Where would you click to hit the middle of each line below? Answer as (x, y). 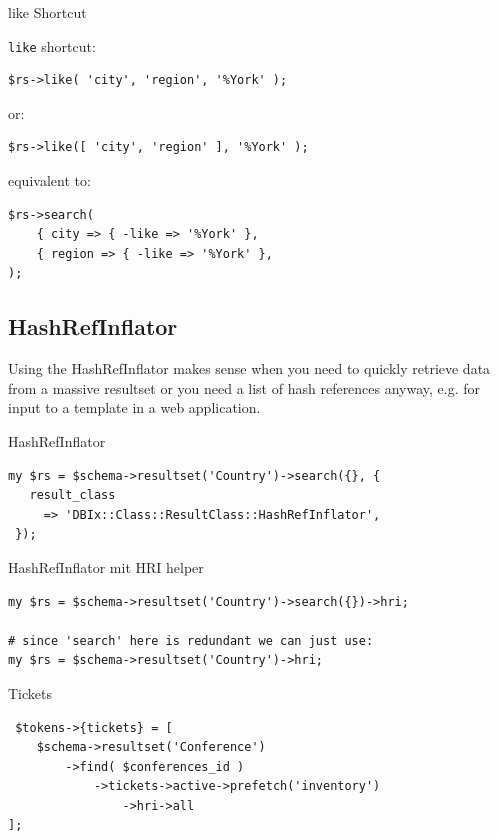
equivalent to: (49, 180)
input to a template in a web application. (134, 407)
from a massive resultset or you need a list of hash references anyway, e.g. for (244, 387)
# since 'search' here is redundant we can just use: (191, 640)
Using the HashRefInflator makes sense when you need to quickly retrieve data (249, 368)
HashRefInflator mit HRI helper (106, 566)
